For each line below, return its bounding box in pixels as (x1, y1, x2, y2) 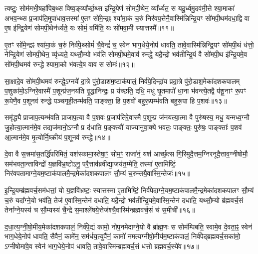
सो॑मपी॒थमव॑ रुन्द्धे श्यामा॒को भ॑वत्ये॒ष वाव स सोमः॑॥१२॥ (4, 58, 135, 69)
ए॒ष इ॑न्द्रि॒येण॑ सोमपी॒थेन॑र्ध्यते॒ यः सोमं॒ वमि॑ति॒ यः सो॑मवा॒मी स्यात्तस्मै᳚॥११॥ (4, 22, 174, 33)
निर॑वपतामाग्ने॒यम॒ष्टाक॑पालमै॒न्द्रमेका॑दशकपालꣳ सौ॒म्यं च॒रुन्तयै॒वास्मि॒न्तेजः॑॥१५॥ (4, 168, 191, 178)
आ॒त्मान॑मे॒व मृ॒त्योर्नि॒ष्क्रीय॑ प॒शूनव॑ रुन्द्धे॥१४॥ (4, 131, 110, 142)
